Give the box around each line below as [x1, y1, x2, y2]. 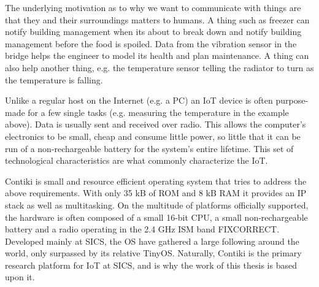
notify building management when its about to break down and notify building [5, 25, 302, 38]
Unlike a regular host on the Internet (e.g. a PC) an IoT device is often [5, 94, 273, 107]
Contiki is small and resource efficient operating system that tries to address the [5, 174, 307, 187]
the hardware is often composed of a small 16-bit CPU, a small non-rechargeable [5, 210, 308, 223]
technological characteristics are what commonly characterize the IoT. [5, 154, 268, 167]
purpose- [275, 94, 309, 107]
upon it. [5, 270, 35, 283]
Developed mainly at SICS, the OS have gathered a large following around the [5, 234, 299, 247]
